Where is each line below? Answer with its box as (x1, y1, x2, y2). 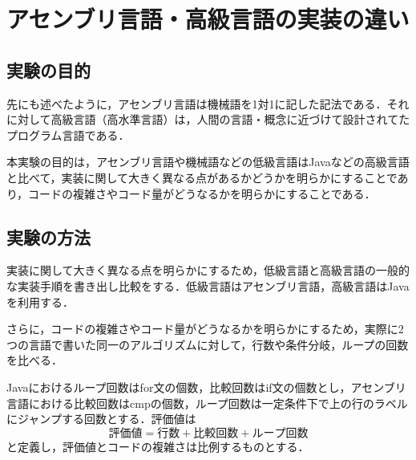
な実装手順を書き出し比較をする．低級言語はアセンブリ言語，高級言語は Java (6, 277, 410, 294)
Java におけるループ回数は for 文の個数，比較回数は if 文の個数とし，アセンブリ (6, 378, 406, 395)
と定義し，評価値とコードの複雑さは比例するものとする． (6, 438, 309, 454)
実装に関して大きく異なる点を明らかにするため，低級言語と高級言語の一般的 (6, 262, 410, 279)
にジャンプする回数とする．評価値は (6, 410, 196, 427)
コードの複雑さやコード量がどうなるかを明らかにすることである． (28, 185, 376, 202)
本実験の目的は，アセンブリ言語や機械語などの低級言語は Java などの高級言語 (6, 153, 410, 170)
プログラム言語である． (6, 126, 130, 143)
